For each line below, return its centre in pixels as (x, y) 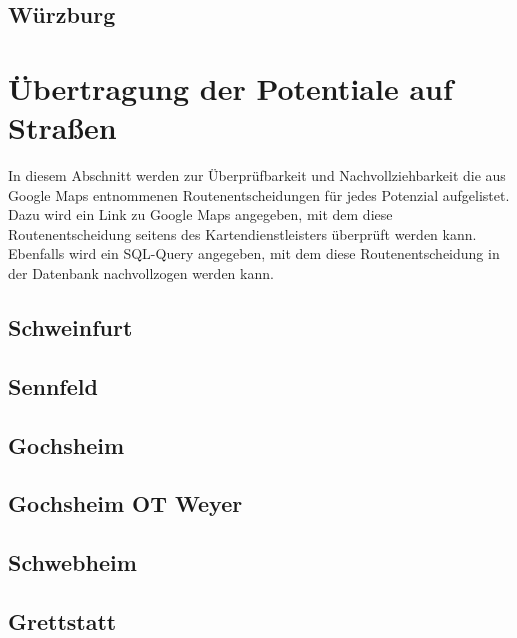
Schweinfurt (70, 327)
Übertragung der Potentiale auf (230, 87)
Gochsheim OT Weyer (125, 503)
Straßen (62, 127)
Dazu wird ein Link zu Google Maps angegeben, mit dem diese (200, 214)
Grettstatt (62, 620)
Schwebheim (72, 562)
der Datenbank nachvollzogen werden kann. (141, 273)
